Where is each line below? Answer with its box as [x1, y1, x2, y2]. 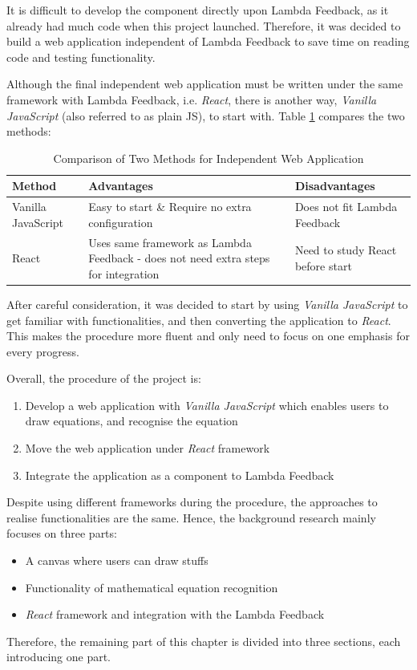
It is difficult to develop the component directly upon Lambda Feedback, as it [6, 2, 389, 18]
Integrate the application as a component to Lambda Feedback [25, 466, 334, 483]
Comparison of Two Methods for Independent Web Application [53, 149, 364, 166]
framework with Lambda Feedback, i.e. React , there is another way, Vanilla [6, 91, 377, 108]
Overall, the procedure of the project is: [6, 370, 201, 387]
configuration [88, 213, 153, 230]
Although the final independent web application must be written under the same [6, 75, 403, 92]
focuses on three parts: [6, 525, 117, 542]
